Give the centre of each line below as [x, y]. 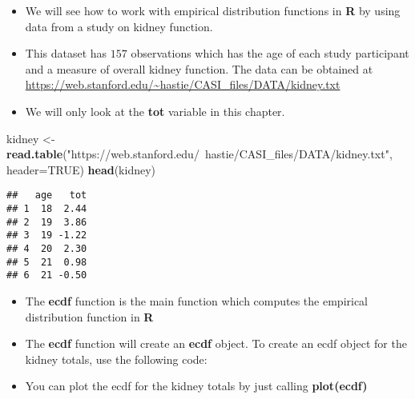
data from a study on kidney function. [119, 26]
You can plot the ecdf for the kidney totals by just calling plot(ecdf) [196, 386]
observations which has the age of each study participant [270, 53]
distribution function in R [89, 316]
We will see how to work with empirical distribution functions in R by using [213, 10]
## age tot [47, 196]
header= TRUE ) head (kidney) [81, 169]
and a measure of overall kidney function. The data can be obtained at [199, 68]
